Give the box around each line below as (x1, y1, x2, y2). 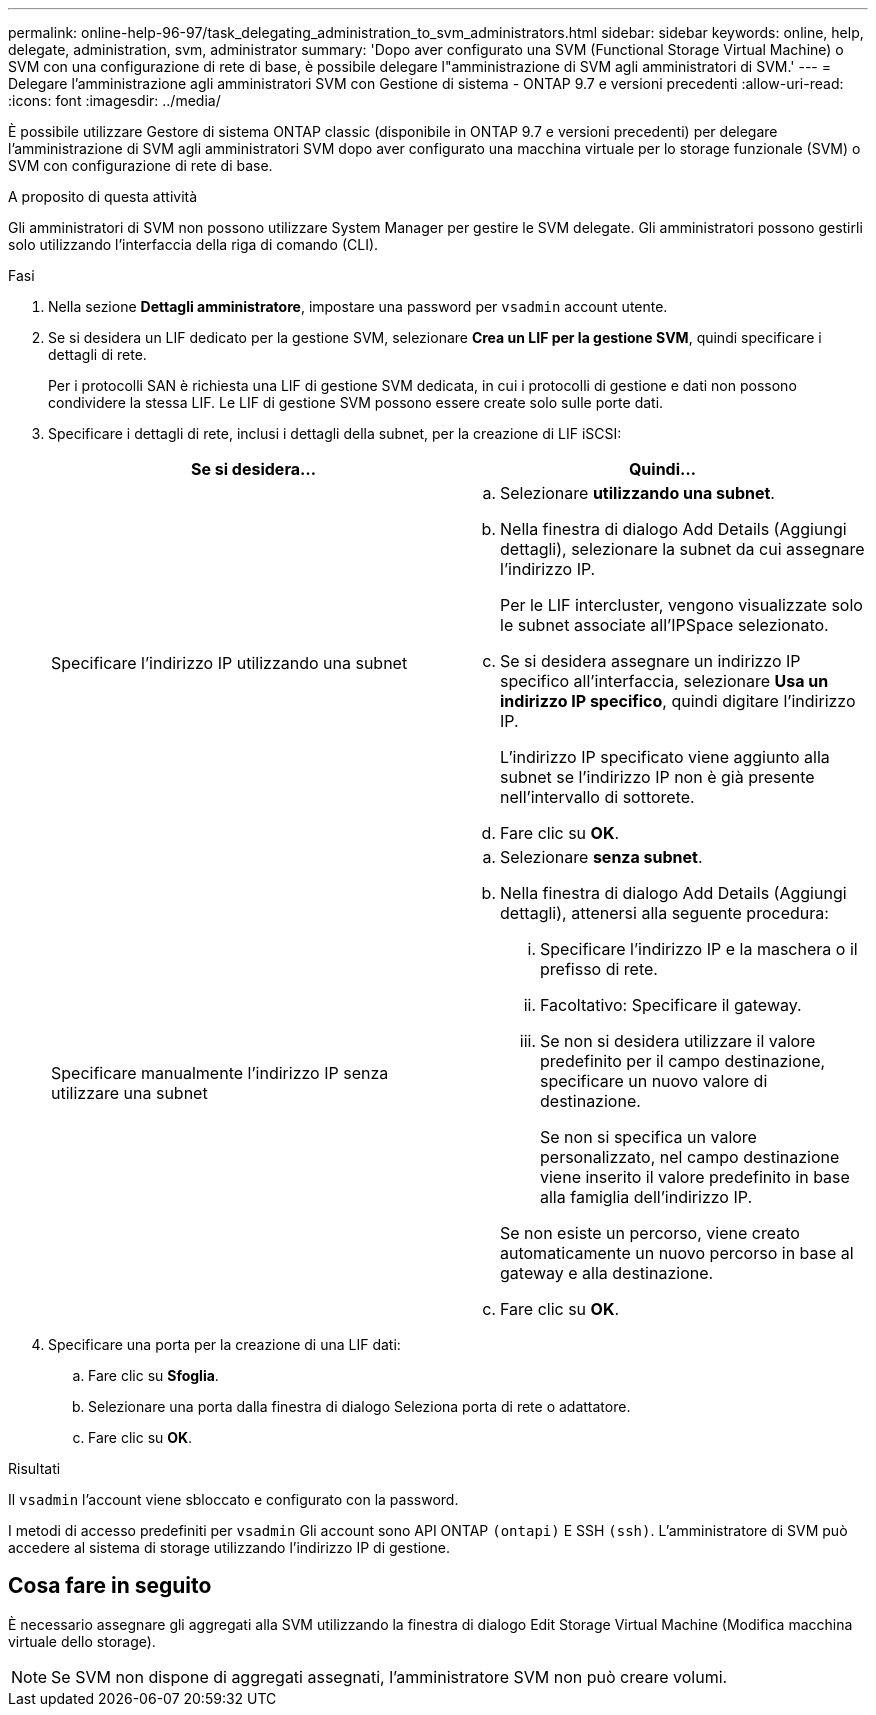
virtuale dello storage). (8, 1632, 156, 1650)
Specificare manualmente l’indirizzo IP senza (51, 1063, 389, 1083)
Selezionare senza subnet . (500, 847, 703, 867)
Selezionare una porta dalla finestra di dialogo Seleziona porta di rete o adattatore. (88, 1398, 631, 1415)
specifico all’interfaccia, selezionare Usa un (500, 671, 829, 691)
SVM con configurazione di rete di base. (8, 157, 273, 174)
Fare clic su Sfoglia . (88, 1367, 219, 1384)
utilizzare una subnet (51, 1083, 208, 1103)
